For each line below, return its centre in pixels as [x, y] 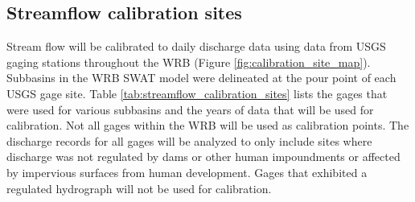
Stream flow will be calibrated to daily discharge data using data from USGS [196, 46]
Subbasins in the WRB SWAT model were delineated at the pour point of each [201, 78]
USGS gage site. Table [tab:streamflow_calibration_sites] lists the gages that [197, 93]
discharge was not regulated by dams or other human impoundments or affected [203, 157]
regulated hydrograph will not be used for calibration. [139, 188]
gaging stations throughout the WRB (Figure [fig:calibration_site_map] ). [189, 62]
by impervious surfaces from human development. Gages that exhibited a [187, 172]
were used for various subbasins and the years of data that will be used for [190, 109]
